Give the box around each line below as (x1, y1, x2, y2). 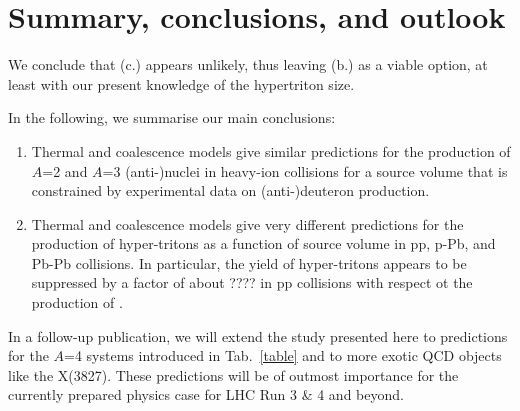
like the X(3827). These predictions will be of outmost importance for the (8, 364, 459, 385)
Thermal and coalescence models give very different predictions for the (31, 213, 464, 234)
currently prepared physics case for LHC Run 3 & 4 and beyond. (8, 384, 404, 405)
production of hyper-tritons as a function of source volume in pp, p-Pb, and (31, 233, 496, 254)
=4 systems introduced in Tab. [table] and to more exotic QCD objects (64, 345, 502, 366)
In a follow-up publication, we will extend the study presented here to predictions (8, 325, 508, 346)
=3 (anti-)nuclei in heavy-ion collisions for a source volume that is (102, 160, 508, 181)
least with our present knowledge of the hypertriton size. (8, 73, 355, 94)
